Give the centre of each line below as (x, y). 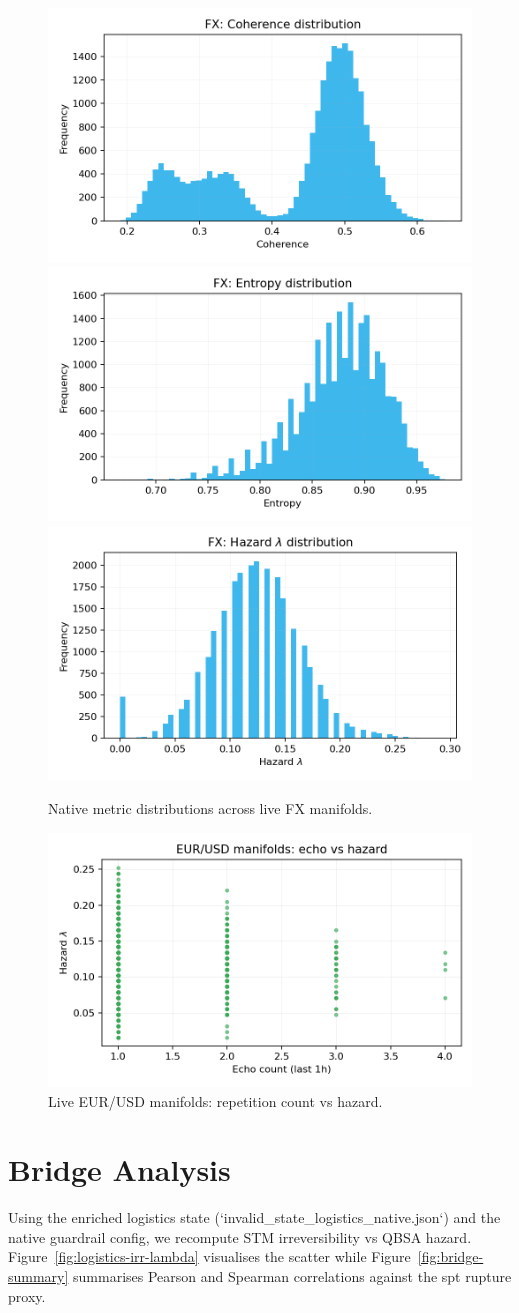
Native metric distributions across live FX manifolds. (210, 807)
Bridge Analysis (119, 1169)
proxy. (27, 1295)
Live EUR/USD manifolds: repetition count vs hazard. (215, 1100)
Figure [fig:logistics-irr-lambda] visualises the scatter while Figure (209, 1256)
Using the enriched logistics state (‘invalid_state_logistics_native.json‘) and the (254, 1217)
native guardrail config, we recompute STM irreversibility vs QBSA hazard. (240, 1236)
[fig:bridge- (450, 1256)
